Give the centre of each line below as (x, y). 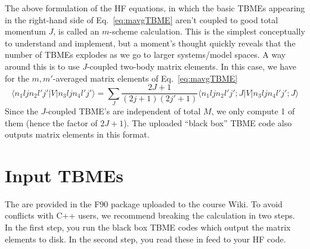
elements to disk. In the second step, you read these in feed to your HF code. (145, 239)
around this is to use (42, 66)
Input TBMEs (64, 175)
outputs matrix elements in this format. (77, 134)
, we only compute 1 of (253, 111)
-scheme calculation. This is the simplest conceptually (207, 31)
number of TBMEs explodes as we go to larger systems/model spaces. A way (145, 55)
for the (17, 78)
